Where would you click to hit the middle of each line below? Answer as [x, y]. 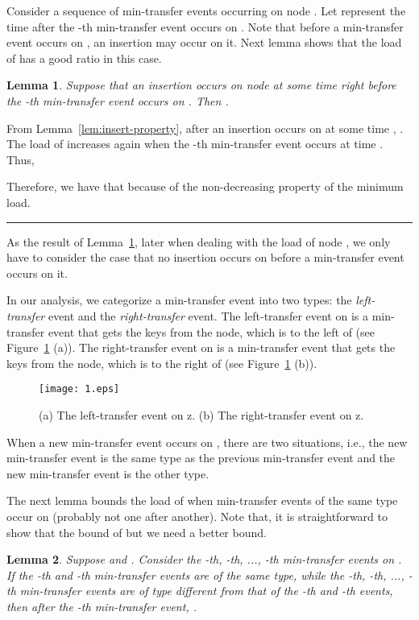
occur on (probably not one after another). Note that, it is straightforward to [197, 516]
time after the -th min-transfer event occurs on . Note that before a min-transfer [205, 26]
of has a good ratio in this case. [84, 58]
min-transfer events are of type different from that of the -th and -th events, [206, 591]
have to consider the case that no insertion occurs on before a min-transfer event [205, 257]
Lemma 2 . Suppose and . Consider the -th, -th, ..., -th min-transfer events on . [204, 559]
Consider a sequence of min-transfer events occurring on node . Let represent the [206, 10]
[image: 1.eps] [79, 389]
